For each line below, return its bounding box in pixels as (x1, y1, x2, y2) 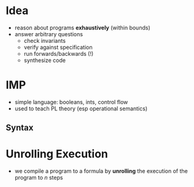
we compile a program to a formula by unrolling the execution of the (14, 167, 188, 175)
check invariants (23, 37, 66, 44)
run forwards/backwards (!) (23, 50, 94, 57)
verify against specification (23, 44, 93, 51)
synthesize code (23, 56, 66, 64)
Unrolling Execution (6, 147, 109, 161)
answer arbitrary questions (14, 30, 83, 37)
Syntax (6, 123, 34, 133)
